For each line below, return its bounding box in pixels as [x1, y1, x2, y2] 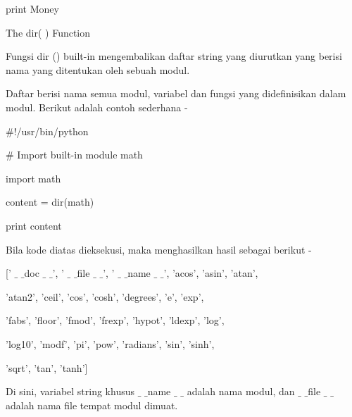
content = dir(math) [6, 194, 94, 209]
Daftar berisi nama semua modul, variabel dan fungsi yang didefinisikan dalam [6, 86, 346, 101]
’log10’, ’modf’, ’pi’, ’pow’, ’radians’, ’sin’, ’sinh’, [6, 336, 215, 351]
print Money [6, 1, 59, 15]
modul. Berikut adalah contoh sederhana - [6, 99, 188, 114]
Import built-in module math [17, 147, 143, 162]
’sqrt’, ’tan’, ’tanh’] [6, 360, 88, 375]
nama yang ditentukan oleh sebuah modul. [6, 62, 190, 77]
